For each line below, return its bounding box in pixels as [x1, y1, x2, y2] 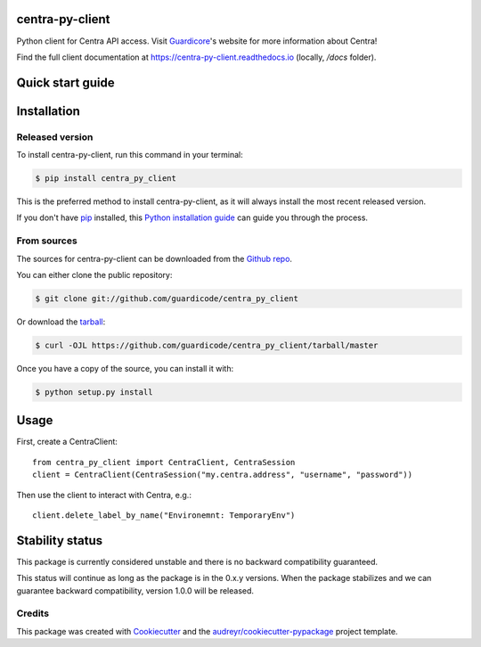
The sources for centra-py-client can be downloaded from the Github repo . [16, 253, 293, 264]
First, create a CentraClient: [16, 437, 118, 447]
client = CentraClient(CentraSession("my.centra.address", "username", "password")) [32, 470, 413, 480]
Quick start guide [16, 75, 115, 90]
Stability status [16, 533, 103, 548]
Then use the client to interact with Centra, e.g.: [16, 489, 192, 500]
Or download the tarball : [16, 316, 106, 327]
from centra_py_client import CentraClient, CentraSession [32, 457, 296, 467]
